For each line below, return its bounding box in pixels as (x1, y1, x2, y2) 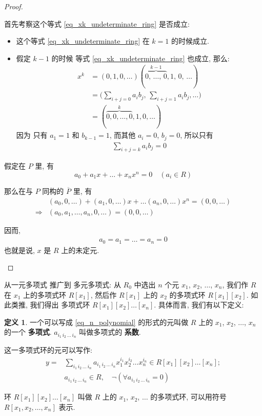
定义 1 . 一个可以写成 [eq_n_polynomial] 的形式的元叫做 (4, 316, 189, 327)
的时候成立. (171, 35, 209, 46)
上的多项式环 (23, 289, 67, 300)
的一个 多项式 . (4, 327, 52, 337)
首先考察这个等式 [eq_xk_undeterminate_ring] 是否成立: (4, 18, 190, 29)
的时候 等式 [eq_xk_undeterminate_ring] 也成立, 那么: (51, 52, 230, 63)
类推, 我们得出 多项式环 (11, 299, 90, 310)
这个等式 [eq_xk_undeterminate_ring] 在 (16, 35, 150, 46)
